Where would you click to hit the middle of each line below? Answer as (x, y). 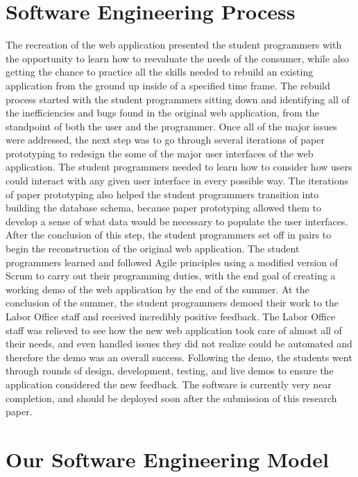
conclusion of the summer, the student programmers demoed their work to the (172, 303)
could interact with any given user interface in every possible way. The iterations (177, 181)
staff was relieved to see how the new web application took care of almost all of (174, 330)
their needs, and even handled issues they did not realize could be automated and (179, 344)
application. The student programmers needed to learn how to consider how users (179, 167)
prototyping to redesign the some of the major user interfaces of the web (160, 153)
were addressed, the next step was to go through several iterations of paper (165, 140)
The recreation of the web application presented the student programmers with (174, 45)
